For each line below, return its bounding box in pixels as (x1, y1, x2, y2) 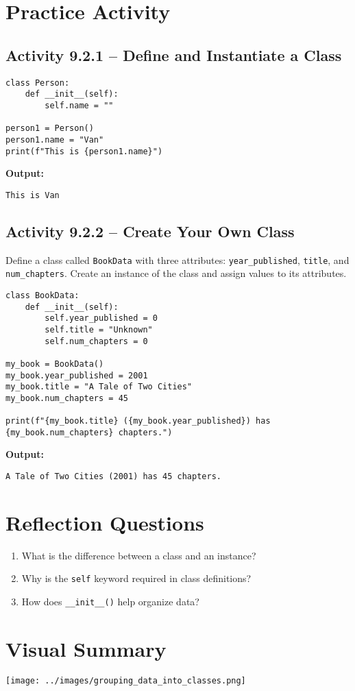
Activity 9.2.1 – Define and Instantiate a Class (5, 44, 342, 65)
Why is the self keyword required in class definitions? (21, 571, 252, 585)
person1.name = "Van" (5, 134, 104, 145)
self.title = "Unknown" (45, 324, 153, 335)
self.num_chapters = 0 (45, 336, 148, 346)
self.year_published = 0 (45, 313, 158, 324)
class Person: (5, 77, 70, 88)
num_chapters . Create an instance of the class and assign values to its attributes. (5, 266, 347, 280)
